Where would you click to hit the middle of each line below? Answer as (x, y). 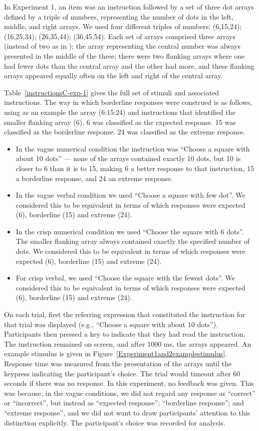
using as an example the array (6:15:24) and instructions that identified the (120, 112)
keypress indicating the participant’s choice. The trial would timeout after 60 (122, 373)
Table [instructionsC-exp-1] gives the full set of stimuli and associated (112, 92)
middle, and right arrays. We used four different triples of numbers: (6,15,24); (123, 26)
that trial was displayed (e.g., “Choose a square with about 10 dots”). (111, 324)
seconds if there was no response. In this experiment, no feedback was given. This (129, 383)
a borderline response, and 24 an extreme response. (94, 178)
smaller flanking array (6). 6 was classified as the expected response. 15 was (120, 122)
